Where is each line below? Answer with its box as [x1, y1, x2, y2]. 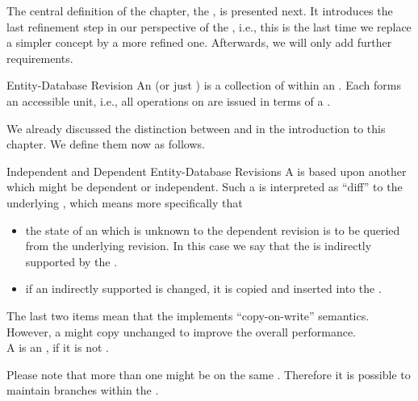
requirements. [6, 49, 73, 66]
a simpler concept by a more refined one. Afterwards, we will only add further [6, 34, 392, 51]
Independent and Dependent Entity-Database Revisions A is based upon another [6, 162, 407, 179]
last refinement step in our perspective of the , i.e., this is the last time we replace [6, 18, 412, 35]
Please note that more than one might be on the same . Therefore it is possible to [6, 365, 411, 382]
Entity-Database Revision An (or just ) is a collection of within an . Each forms [6, 77, 401, 94]
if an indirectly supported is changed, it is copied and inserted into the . [25, 280, 382, 297]
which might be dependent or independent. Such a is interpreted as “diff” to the [6, 178, 403, 195]
